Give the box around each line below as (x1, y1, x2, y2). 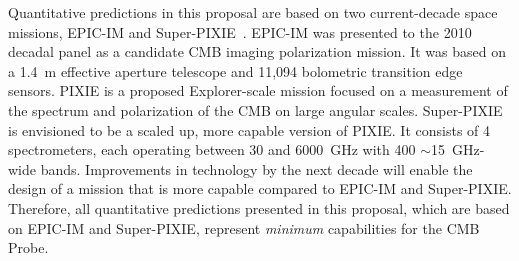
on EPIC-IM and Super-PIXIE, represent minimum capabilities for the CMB (8, 217, 480, 238)
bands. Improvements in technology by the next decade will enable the (40, 158, 473, 179)
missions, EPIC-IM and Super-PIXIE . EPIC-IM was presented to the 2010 (8, 21, 472, 42)
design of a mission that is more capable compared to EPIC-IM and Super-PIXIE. (8, 178, 512, 199)
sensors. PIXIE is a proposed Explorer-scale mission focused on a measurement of (8, 80, 508, 101)
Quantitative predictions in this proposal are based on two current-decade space (8, 2, 498, 22)
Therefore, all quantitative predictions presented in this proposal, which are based (8, 197, 510, 218)
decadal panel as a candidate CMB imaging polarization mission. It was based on (8, 41, 506, 62)
